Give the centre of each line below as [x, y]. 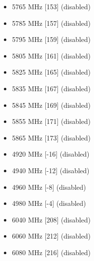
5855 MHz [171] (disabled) [51, 121]
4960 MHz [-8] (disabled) [49, 187]
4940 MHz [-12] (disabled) [51, 170]
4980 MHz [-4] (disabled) [49, 203]
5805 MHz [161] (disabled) [51, 55]
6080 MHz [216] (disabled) [51, 252]
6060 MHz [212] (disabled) [51, 236]
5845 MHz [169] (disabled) [51, 105]
